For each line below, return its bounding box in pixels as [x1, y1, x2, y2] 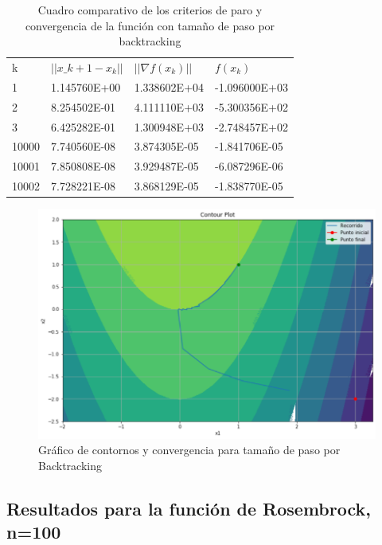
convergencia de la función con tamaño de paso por [25, 17, 275, 33]
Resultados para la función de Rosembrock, [6, 496, 371, 520]
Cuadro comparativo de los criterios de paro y [37, 2, 263, 18]
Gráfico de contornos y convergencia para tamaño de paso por [38, 441, 341, 458]
